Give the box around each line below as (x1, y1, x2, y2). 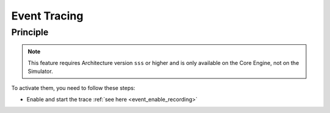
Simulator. (28, 67, 53, 75)
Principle (11, 27, 49, 38)
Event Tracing (11, 9, 84, 22)
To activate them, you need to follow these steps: (11, 84, 136, 92)
